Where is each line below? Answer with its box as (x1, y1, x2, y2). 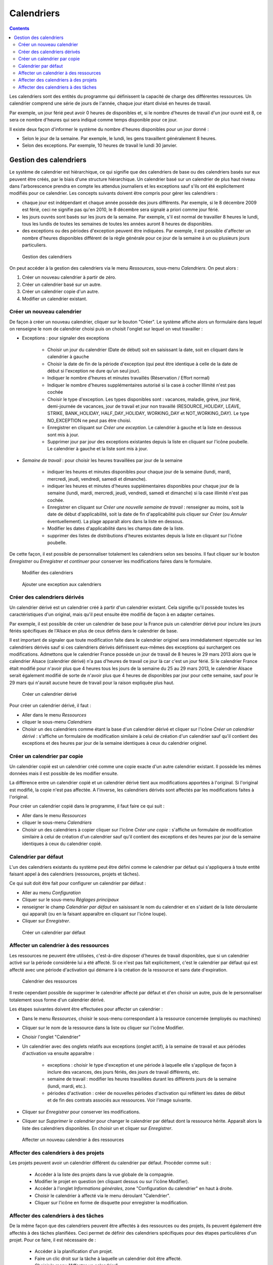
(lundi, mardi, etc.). (47, 1083, 87, 1089)
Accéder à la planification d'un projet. (34, 1248, 113, 1254)
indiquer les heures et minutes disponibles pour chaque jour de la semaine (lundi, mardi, (47, 469, 231, 475)
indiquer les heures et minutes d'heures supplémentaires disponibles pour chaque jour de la (47, 483, 240, 489)
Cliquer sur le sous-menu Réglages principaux (22, 897, 119, 903)
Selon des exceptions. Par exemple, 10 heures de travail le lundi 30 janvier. (22, 142, 177, 149)
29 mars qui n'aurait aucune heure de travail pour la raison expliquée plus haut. (9, 680, 174, 686)
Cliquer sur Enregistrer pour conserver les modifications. (22, 1109, 141, 1115)
